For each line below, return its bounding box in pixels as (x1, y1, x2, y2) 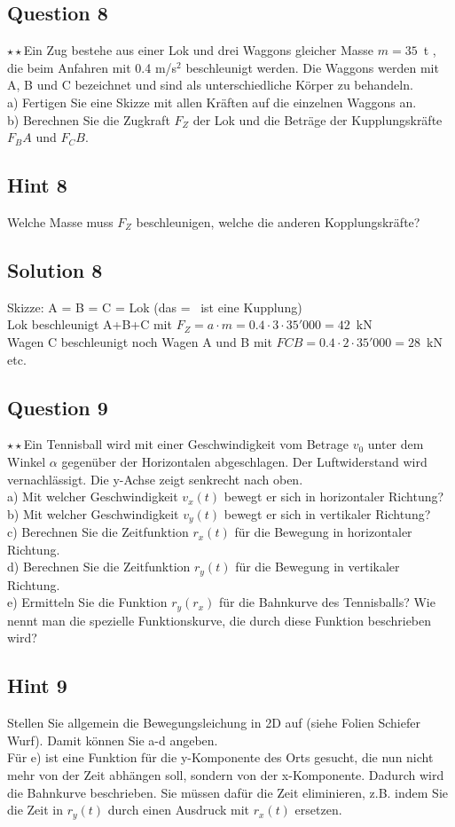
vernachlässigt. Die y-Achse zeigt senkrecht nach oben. (7, 469, 303, 488)
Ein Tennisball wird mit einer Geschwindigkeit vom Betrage (23, 435, 349, 453)
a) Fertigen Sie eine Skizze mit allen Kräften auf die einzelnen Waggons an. (7, 92, 417, 111)
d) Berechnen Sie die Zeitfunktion (7, 557, 191, 576)
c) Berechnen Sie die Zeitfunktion (7, 523, 189, 541)
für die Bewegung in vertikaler (235, 557, 400, 576)
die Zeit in (7, 800, 63, 819)
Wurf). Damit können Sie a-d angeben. (7, 730, 218, 749)
